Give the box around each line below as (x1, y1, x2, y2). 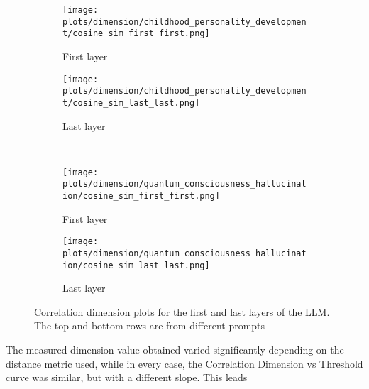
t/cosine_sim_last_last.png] (62, 97, 200, 108)
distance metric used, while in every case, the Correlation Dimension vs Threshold (6, 356, 363, 371)
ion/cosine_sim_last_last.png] (62, 260, 210, 270)
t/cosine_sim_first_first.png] (62, 28, 210, 39)
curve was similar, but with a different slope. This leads (6, 370, 248, 385)
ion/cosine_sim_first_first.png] (62, 191, 220, 202)
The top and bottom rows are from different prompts (34, 318, 265, 333)
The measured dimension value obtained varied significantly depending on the (6, 342, 344, 357)
